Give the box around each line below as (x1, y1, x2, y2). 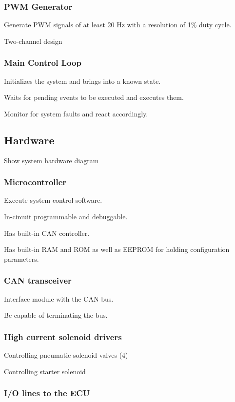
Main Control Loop (4, 57, 81, 69)
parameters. (4, 253, 39, 264)
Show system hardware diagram (4, 155, 99, 165)
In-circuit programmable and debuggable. (4, 211, 128, 222)
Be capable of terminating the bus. (4, 310, 108, 320)
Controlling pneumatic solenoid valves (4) (4, 350, 128, 360)
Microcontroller (4, 176, 67, 188)
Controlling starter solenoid (4, 366, 86, 376)
